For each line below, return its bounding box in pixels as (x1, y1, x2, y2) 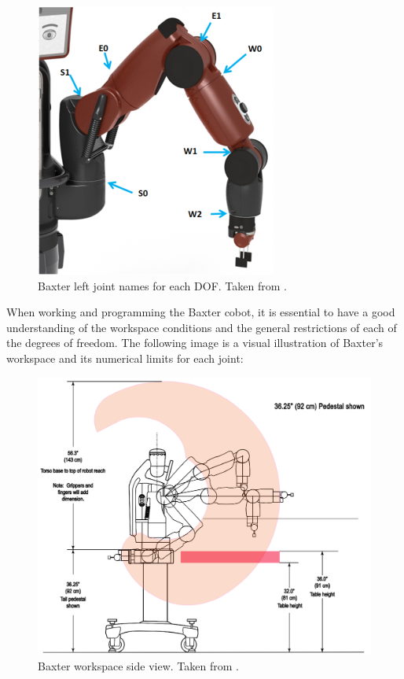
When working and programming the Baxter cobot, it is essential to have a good (6, 304, 395, 320)
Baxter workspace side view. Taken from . (38, 657, 239, 673)
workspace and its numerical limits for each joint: (6, 349, 244, 366)
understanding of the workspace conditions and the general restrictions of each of (6, 319, 397, 335)
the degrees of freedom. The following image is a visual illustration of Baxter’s (6, 334, 384, 351)
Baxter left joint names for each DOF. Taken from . (38, 277, 287, 293)
